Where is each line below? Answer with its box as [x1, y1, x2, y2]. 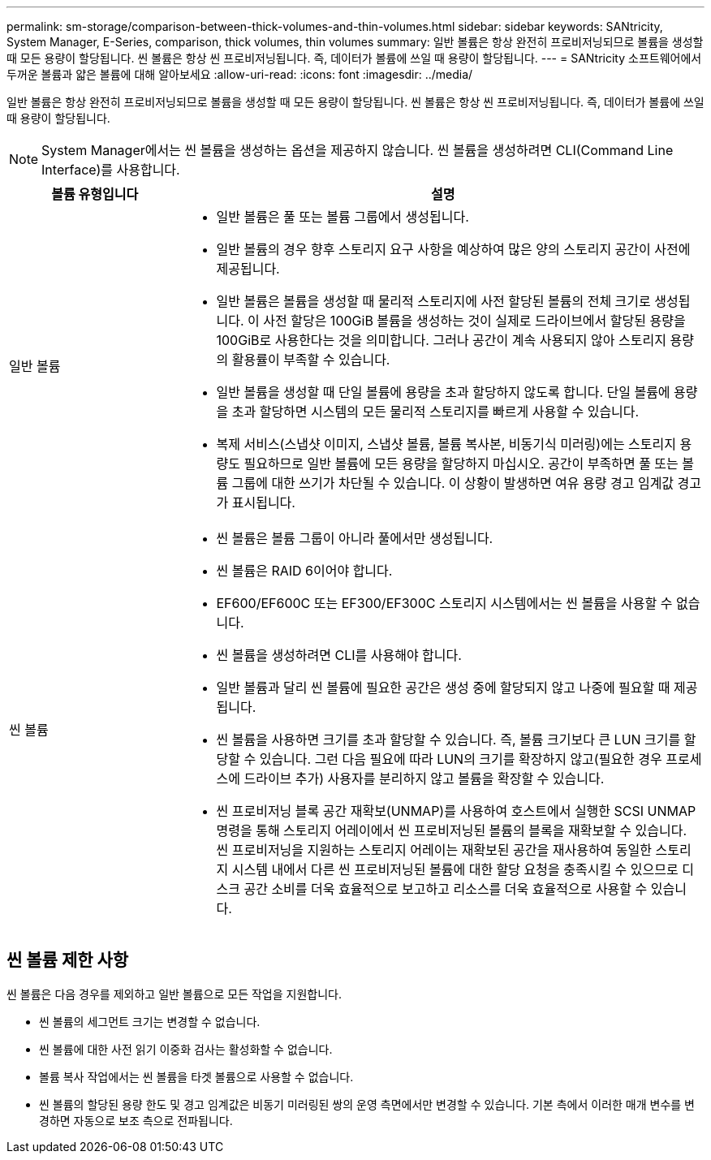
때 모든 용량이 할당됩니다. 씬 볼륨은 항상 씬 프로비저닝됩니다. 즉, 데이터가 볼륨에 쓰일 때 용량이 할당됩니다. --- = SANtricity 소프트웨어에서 [6, 51, 702, 65]
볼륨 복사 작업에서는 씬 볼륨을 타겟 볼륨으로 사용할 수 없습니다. [39, 1069, 354, 1084]
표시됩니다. [231, 494, 295, 511]
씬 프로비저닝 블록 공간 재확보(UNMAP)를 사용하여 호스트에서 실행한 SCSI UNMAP [216, 803, 696, 819]
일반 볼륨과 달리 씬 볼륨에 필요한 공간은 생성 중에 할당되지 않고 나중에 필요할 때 [216, 679, 670, 696]
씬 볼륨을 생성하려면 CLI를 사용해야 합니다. [216, 647, 462, 663]
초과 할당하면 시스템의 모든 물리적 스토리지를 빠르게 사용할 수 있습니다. [231, 403, 640, 420]
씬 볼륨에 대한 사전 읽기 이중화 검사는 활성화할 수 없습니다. [39, 1041, 333, 1056]
